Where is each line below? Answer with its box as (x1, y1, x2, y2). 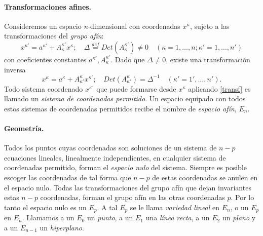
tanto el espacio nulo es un (4, 202, 87, 212)
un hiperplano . (40, 222, 84, 232)
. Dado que (110, 54, 145, 64)
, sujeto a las (190, 20, 230, 31)
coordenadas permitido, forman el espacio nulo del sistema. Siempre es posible (4, 162, 247, 173)
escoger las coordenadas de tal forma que (4, 172, 131, 183)
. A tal (97, 202, 118, 212)
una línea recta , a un (145, 212, 210, 223)
